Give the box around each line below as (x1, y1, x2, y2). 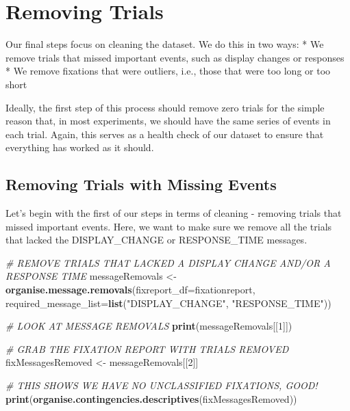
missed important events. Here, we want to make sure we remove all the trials (5, 219, 332, 233)
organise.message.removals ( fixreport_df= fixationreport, (5, 282, 255, 297)
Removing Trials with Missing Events (5, 174, 277, 195)
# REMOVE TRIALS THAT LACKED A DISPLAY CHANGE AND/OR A (5, 255, 331, 269)
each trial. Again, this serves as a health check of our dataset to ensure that (5, 127, 324, 141)
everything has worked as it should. (5, 140, 154, 155)
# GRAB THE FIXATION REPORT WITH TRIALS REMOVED (5, 341, 289, 356)
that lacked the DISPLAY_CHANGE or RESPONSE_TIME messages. (5, 233, 308, 247)
